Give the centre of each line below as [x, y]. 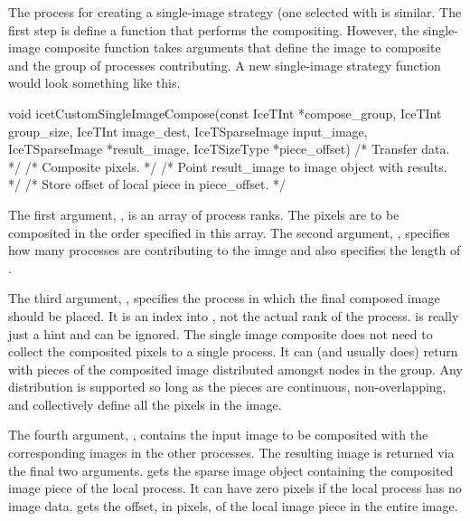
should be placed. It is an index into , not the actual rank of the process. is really [234, 315]
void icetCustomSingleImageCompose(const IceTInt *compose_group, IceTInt [225, 113]
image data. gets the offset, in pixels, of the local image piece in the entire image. [233, 505]
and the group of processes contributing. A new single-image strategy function [225, 65]
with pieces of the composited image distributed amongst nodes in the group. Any [235, 369]
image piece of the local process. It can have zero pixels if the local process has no [235, 488]
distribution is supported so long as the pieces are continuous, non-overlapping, [227, 387]
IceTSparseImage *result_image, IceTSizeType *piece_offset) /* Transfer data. [229, 149]
